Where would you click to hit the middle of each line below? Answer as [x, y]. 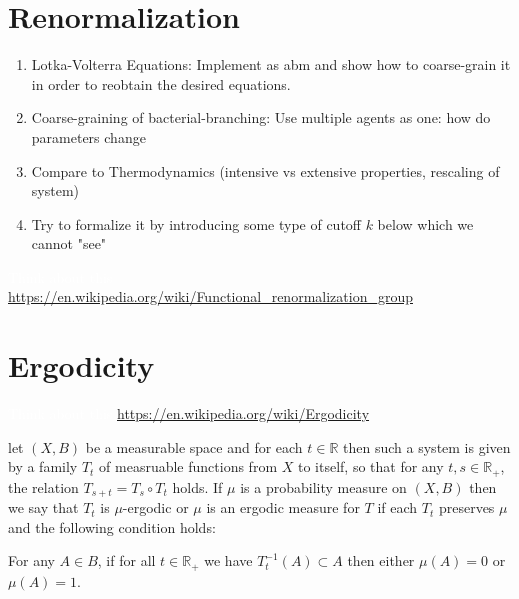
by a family [43, 466]
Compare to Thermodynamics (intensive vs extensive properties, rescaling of [265, 170]
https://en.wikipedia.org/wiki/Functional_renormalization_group [210, 296]
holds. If [197, 486]
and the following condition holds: [112, 526]
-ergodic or [155, 507]
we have [228, 560]
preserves [466, 507]
